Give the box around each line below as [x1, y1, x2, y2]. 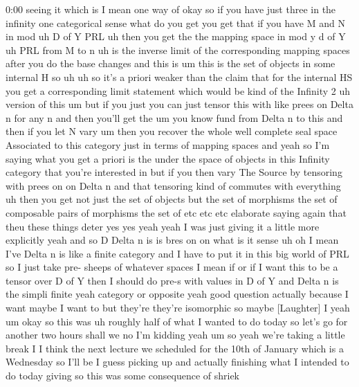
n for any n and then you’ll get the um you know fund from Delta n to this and [6, 110, 343, 125]
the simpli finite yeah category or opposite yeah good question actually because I [6, 287, 349, 301]
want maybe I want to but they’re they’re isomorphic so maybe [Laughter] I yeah [6, 300, 350, 315]
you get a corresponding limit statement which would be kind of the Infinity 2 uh [6, 83, 351, 98]
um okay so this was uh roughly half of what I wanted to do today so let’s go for [6, 314, 348, 328]
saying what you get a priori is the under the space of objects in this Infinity [6, 151, 330, 165]
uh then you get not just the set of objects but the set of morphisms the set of [6, 192, 338, 206]
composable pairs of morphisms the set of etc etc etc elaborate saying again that [6, 205, 347, 219]
